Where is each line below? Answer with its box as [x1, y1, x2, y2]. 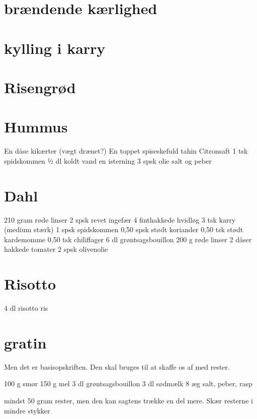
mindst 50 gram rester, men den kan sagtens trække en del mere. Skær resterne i [4, 395, 253, 405]
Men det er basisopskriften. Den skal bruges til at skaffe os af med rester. [4, 361, 230, 372]
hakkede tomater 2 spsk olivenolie [4, 244, 108, 254]
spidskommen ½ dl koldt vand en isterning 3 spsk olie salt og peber [4, 155, 212, 166]
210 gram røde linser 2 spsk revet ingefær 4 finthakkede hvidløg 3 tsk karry [4, 214, 236, 225]
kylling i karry [4, 37, 106, 58]
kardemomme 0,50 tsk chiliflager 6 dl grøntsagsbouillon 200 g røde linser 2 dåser [4, 234, 252, 244]
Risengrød [4, 77, 76, 97]
